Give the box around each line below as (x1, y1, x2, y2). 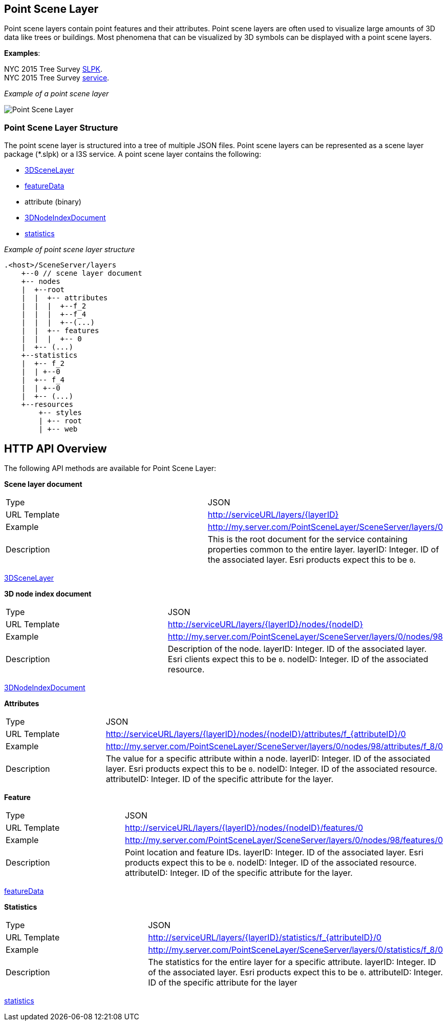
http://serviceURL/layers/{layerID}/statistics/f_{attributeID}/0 (148, 932, 381, 943)
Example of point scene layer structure (4, 245, 135, 254)
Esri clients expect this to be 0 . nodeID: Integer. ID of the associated (167, 654, 429, 665)
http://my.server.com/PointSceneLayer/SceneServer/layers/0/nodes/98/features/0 (125, 835, 443, 846)
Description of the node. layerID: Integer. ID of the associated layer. (167, 644, 427, 654)
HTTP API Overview (4, 442, 107, 455)
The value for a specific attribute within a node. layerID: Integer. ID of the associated (105, 753, 431, 764)
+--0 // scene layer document (21, 269, 142, 278)
